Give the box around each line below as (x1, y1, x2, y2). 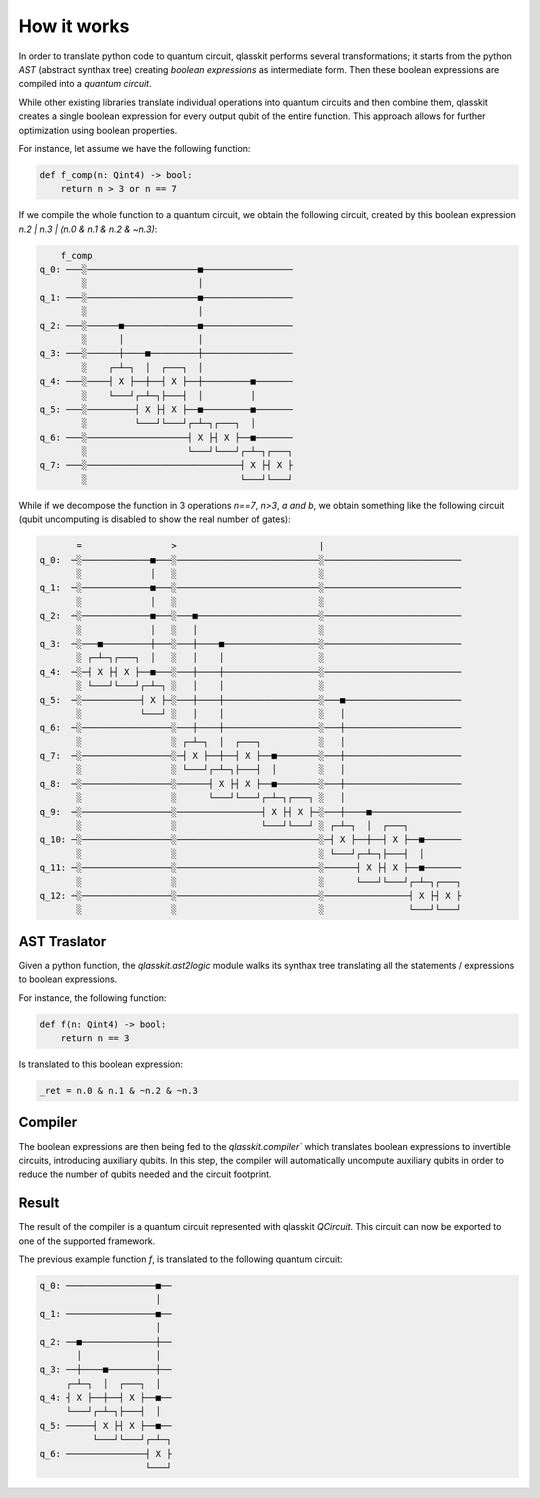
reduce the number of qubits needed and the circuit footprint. (18, 1168, 272, 1180)
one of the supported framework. (18, 1235, 156, 1247)
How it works (18, 15, 130, 37)
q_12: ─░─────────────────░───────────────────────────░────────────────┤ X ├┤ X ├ (39, 890, 462, 901)
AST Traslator (18, 933, 107, 950)
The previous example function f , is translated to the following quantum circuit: (18, 1253, 344, 1265)
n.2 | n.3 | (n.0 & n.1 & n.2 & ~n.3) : (18, 223, 158, 235)
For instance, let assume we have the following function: (18, 142, 251, 154)
